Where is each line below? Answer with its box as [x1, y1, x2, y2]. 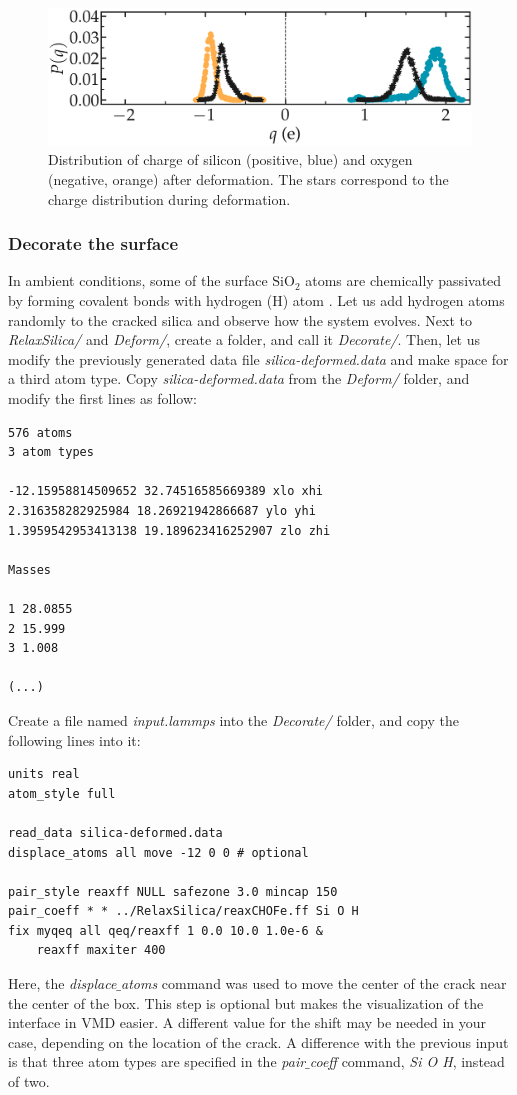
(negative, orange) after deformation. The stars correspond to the [48, 169, 449, 190]
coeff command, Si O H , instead [309, 1051, 505, 1072]
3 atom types [8, 445, 94, 460]
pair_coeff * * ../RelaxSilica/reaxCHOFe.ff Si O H [8, 904, 359, 919]
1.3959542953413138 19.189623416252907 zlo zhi [8, 523, 331, 538]
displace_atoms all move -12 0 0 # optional [8, 845, 309, 860]
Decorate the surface [8, 231, 179, 256]
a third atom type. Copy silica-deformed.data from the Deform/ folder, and [8, 368, 470, 389]
